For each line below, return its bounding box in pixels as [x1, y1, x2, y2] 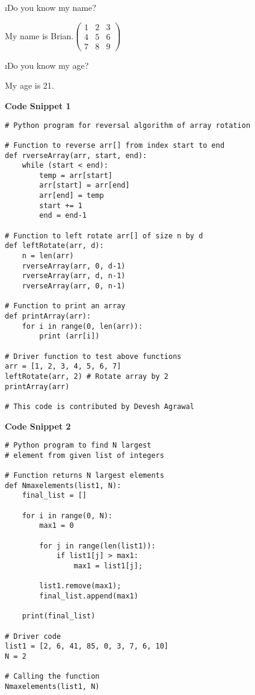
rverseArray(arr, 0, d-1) [22, 261, 126, 270]
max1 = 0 [39, 521, 74, 530]
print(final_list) [22, 612, 96, 621]
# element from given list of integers [5, 451, 164, 460]
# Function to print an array [5, 302, 126, 311]
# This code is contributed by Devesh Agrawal [5, 402, 194, 411]
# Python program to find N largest [5, 441, 152, 450]
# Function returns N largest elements [5, 471, 164, 480]
